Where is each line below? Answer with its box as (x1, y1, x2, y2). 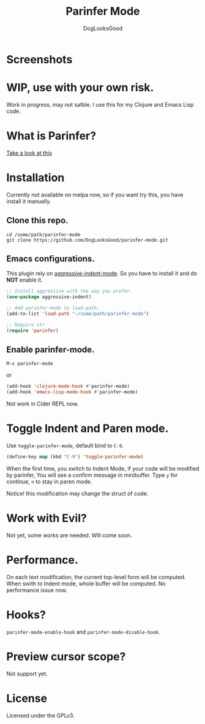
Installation (6, 171, 65, 185)
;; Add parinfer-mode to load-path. (6, 305, 100, 311)
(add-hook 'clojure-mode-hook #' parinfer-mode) (6, 383, 130, 390)
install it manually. (6, 198, 51, 205)
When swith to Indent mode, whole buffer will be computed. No (6, 580, 166, 587)
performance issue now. (6, 586, 67, 593)
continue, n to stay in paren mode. (6, 478, 92, 485)
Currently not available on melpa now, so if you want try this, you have (6, 191, 184, 198)
